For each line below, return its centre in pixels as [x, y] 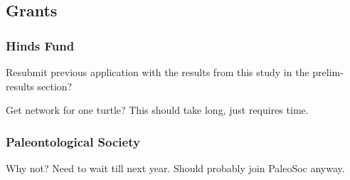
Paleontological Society [73, 141]
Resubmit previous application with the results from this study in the [158, 72]
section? [55, 86]
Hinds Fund [40, 45]
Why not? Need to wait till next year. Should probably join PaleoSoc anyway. [175, 168]
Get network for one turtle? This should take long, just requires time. [157, 110]
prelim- [328, 72]
